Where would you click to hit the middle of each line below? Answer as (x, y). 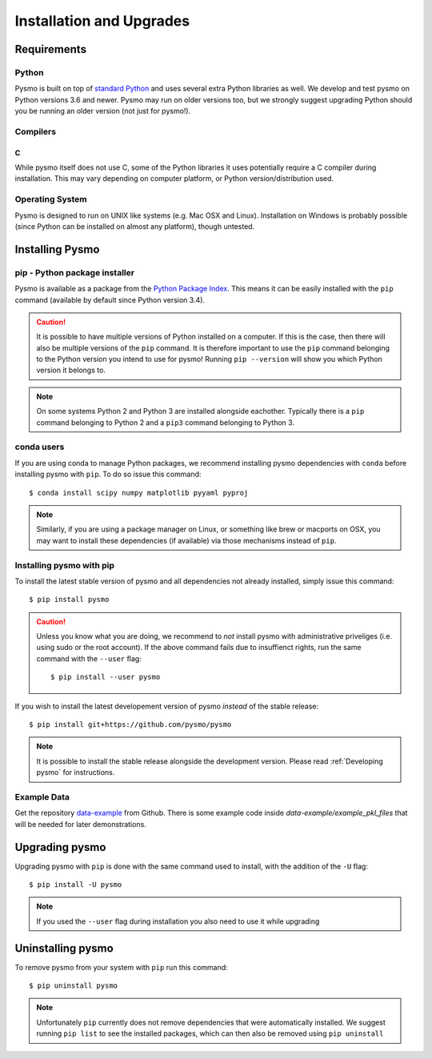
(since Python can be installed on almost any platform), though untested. (135, 226)
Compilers (35, 131)
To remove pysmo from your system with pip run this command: (121, 967)
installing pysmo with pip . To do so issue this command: (108, 474)
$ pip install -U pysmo (76, 885)
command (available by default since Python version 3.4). (110, 299)
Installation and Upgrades (102, 21)
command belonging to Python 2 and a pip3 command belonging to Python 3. (166, 422)
